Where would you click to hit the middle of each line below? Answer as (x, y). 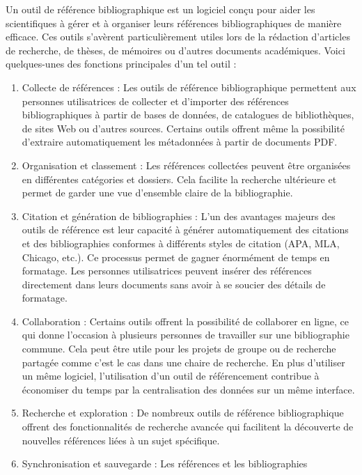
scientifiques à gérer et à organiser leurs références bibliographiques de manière (174, 23)
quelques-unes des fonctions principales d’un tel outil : (121, 64)
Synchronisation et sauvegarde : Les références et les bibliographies (165, 464)
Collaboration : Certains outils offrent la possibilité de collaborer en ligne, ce (185, 321)
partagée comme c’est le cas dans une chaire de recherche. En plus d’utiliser (183, 362)
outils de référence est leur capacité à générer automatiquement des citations (185, 229)
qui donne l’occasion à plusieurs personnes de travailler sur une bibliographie (186, 335)
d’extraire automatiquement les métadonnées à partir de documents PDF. (180, 142)
